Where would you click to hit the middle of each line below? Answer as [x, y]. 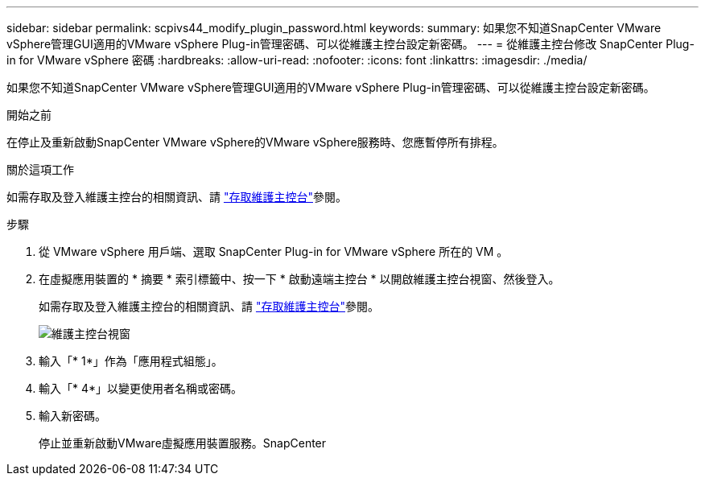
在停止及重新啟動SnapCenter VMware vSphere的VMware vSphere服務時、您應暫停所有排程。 [255, 142]
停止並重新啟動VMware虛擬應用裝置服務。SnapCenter [183, 443]
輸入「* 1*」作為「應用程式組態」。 [131, 361]
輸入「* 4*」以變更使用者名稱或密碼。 [141, 388]
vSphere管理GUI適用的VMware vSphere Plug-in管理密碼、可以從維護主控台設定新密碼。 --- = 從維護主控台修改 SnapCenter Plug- [350, 44]
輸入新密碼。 [72, 416]
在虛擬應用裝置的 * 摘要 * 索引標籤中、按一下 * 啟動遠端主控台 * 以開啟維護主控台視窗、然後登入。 [299, 279]
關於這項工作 [40, 169]
